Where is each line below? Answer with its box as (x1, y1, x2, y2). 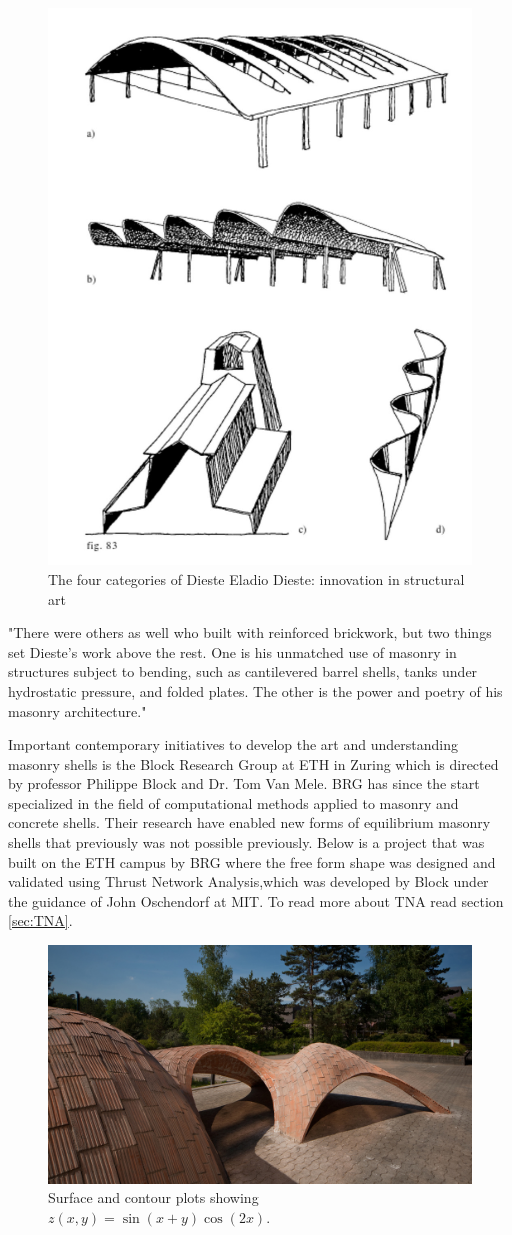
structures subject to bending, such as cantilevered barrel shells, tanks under (8, 661, 478, 682)
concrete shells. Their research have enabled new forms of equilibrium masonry (8, 812, 491, 833)
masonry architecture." (8, 700, 147, 721)
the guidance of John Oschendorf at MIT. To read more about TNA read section (8, 890, 504, 911)
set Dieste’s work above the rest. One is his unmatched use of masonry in (8, 641, 457, 662)
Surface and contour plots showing (48, 1187, 259, 1208)
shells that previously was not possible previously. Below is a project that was (8, 832, 485, 853)
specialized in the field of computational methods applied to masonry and (8, 792, 459, 813)
